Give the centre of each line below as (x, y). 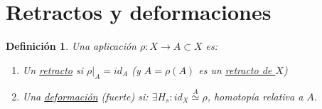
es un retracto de (235, 69)
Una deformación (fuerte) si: (85, 96)
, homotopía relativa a (255, 96)
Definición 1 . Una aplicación (71, 46)
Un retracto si (53, 69)
